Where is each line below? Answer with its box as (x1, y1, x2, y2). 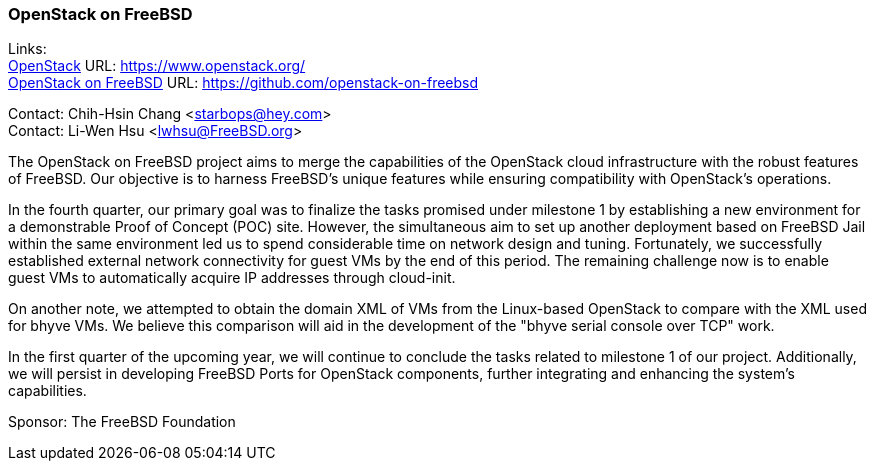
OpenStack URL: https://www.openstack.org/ (8, 57, 306, 75)
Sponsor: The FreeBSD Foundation (8, 413, 236, 431)
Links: (8, 40, 47, 58)
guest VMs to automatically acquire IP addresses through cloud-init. (8, 269, 456, 287)
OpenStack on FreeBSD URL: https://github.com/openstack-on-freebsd (8, 74, 479, 92)
